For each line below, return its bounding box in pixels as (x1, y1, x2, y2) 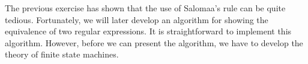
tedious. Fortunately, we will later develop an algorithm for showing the (5, 13, 268, 25)
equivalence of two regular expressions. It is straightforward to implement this (5, 25, 292, 37)
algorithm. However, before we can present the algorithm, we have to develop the (5, 36, 303, 49)
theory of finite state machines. (5, 48, 119, 60)
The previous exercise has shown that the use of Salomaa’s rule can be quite (5, 2, 286, 14)
